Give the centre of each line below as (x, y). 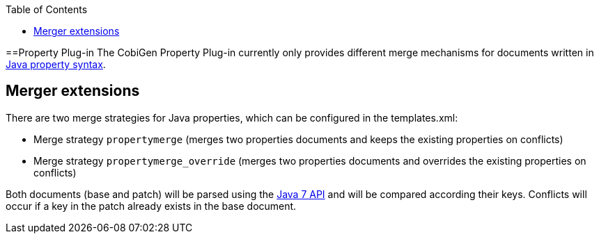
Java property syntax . (56, 64)
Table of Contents (47, 9)
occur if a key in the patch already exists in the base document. (151, 206)
